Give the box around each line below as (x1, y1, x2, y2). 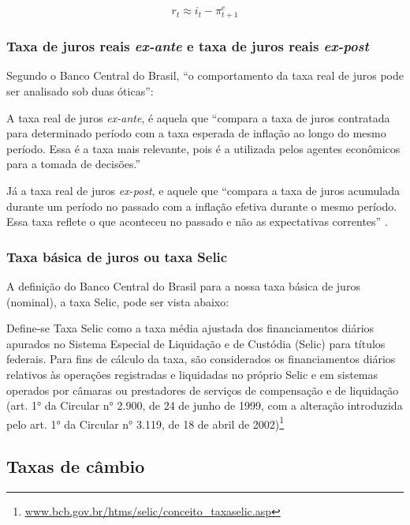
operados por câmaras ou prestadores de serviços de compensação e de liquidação (6, 381, 399, 398)
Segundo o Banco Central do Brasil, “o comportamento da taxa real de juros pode (6, 67, 404, 84)
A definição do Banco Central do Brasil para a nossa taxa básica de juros (6, 278, 360, 294)
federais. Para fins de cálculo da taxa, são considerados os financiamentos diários (6, 351, 396, 367)
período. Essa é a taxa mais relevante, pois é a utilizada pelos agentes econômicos (6, 140, 401, 156)
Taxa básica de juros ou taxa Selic (6, 246, 228, 266)
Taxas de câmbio (6, 454, 145, 478)
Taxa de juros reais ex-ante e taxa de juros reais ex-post (6, 36, 369, 56)
